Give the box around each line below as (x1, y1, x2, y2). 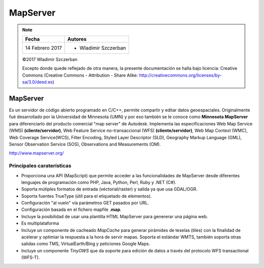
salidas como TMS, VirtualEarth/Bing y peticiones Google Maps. (21, 241, 150, 247)
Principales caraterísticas (9, 163, 72, 169)
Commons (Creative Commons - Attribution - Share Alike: (22, 72, 138, 78)
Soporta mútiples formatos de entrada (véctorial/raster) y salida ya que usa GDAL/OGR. (21, 186, 198, 192)
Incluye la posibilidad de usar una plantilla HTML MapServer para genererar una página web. (21, 213, 208, 219)
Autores (67, 36, 87, 42)
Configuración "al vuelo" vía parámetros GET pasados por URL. (21, 200, 149, 206)
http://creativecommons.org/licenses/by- (139, 72, 222, 78)
